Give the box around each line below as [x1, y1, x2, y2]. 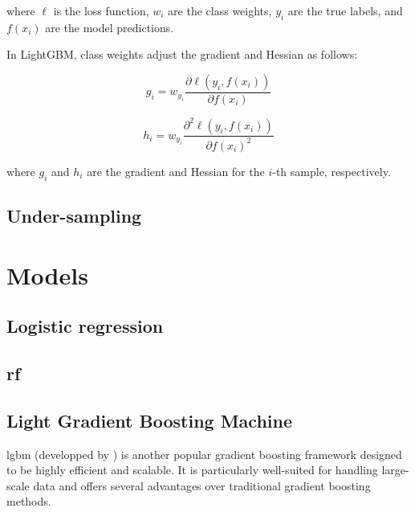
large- [381, 461, 409, 478]
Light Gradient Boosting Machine [6, 408, 293, 432]
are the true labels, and [287, 2, 403, 18]
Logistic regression [6, 313, 164, 338]
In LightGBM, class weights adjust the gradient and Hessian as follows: [6, 46, 358, 63]
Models [6, 258, 88, 291]
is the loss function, [53, 2, 149, 18]
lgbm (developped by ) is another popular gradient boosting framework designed [6, 445, 402, 462]
